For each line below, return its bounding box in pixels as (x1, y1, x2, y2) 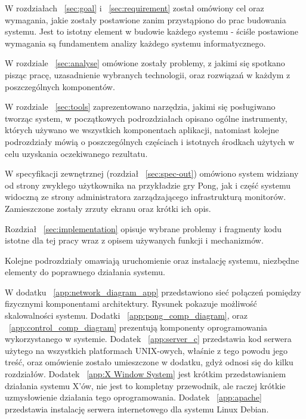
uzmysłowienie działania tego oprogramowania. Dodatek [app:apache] (5, 391, 262, 403)
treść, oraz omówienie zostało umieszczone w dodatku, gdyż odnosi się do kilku (5, 356, 293, 368)
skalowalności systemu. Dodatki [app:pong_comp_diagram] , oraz (5, 309, 248, 322)
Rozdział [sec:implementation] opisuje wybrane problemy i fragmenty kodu (5, 222, 282, 235)
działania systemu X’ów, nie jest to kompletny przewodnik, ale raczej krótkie (5, 379, 286, 392)
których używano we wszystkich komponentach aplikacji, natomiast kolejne (5, 124, 279, 136)
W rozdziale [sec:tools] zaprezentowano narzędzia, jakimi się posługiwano (5, 100, 276, 113)
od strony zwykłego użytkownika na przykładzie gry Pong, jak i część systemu (5, 178, 290, 191)
